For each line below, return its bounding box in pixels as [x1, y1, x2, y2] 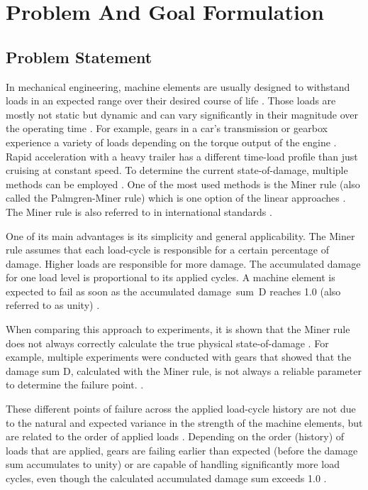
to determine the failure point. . [6, 377, 144, 392]
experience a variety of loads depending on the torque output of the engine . [6, 134, 337, 149]
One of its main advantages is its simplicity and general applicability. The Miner [6, 228, 355, 243]
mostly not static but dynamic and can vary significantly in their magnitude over [6, 107, 358, 121]
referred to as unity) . [6, 298, 100, 312]
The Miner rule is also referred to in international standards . [6, 204, 272, 219]
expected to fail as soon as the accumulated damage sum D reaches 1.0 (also [6, 283, 341, 298]
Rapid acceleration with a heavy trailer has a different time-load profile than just [6, 148, 358, 163]
